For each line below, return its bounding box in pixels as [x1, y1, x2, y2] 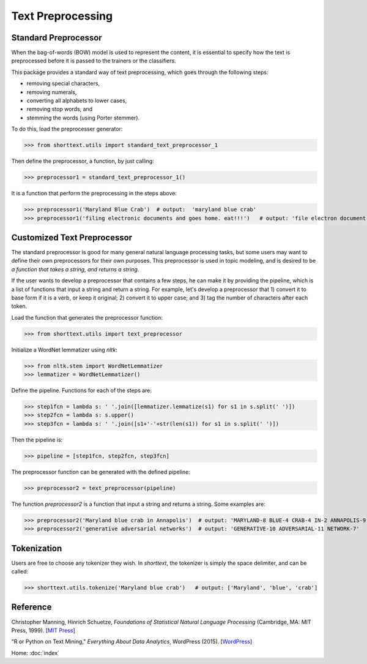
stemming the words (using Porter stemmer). [26, 114, 140, 121]
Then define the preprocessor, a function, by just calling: [11, 157, 154, 165]
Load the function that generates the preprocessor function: [11, 314, 163, 321]
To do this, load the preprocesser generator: [11, 126, 123, 133]
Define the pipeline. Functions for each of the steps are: [11, 387, 152, 394]
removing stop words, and [26, 105, 93, 113]
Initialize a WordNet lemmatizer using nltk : [11, 346, 117, 353]
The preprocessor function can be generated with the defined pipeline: [11, 468, 191, 475]
